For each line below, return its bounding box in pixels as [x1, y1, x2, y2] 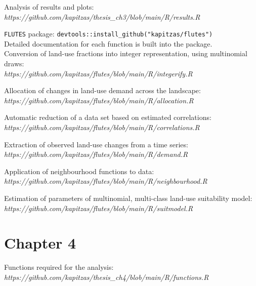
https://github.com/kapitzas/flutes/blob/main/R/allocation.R [4, 95, 194, 105]
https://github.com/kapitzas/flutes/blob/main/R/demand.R [4, 149, 188, 159]
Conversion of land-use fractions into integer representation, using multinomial [4, 48, 247, 59]
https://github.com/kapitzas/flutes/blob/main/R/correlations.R [4, 122, 200, 132]
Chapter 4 [4, 232, 76, 253]
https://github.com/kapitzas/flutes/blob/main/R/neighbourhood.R [4, 176, 207, 186]
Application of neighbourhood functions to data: [4, 166, 154, 176]
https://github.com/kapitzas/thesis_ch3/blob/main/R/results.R [4, 11, 200, 22]
